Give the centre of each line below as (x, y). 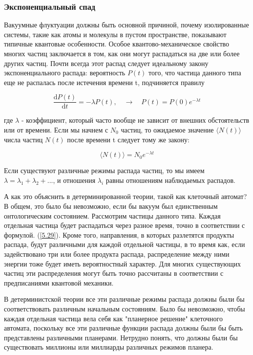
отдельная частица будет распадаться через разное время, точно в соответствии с (125, 225)
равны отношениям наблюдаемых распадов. (170, 180)
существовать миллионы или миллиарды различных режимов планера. (109, 347)
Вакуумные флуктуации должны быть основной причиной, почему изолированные (126, 25)
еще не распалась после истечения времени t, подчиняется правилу (104, 82)
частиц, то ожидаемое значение (167, 130)
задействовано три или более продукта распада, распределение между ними (117, 254)
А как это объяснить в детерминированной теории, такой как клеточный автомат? (126, 196)
